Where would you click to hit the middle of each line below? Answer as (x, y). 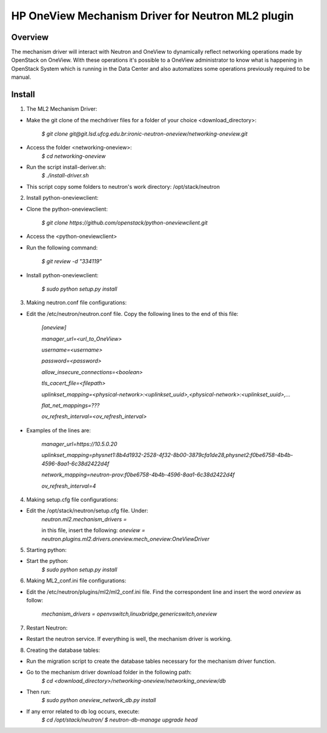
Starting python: (46, 550)
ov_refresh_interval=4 (69, 486)
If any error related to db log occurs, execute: (83, 711)
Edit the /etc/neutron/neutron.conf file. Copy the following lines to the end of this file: (132, 314)
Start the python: (48, 561)
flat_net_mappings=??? (71, 405)
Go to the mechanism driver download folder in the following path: (109, 672)
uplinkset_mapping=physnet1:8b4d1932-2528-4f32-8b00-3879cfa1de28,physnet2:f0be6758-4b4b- (167, 455)
